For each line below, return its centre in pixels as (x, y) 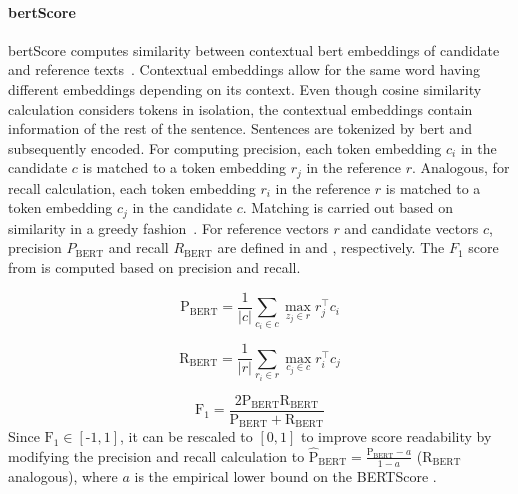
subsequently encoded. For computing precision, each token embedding (225, 147)
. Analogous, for (461, 167)
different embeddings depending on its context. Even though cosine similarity (245, 88)
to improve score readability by (396, 436)
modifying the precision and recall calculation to (156, 455)
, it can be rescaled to (186, 436)
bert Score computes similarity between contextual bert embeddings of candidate (254, 49)
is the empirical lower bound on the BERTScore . (285, 475)
